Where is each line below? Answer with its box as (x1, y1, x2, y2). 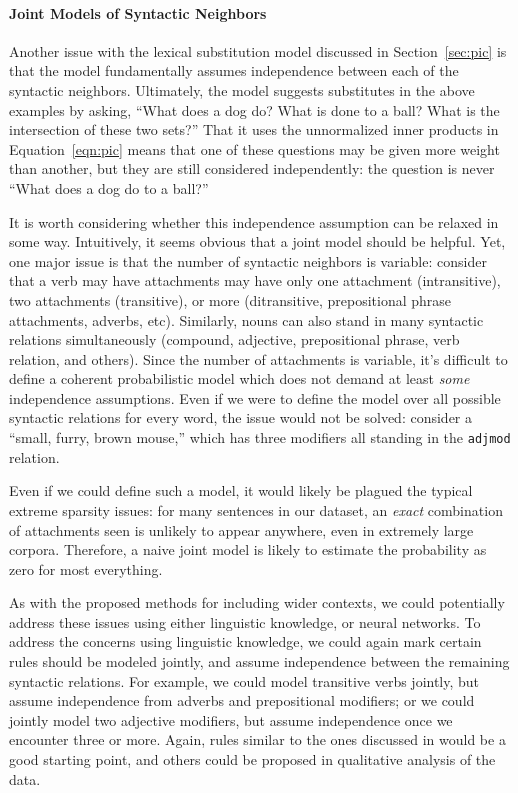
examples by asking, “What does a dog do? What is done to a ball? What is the (9, 99, 500, 120)
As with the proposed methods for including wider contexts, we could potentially (9, 592, 505, 613)
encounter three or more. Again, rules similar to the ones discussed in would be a (9, 729, 506, 750)
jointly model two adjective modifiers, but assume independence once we (9, 709, 453, 730)
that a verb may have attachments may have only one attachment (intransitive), (9, 270, 501, 291)
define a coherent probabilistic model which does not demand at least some (9, 368, 470, 389)
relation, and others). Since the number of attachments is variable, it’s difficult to (9, 348, 508, 369)
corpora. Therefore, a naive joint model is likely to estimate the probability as (9, 539, 487, 560)
